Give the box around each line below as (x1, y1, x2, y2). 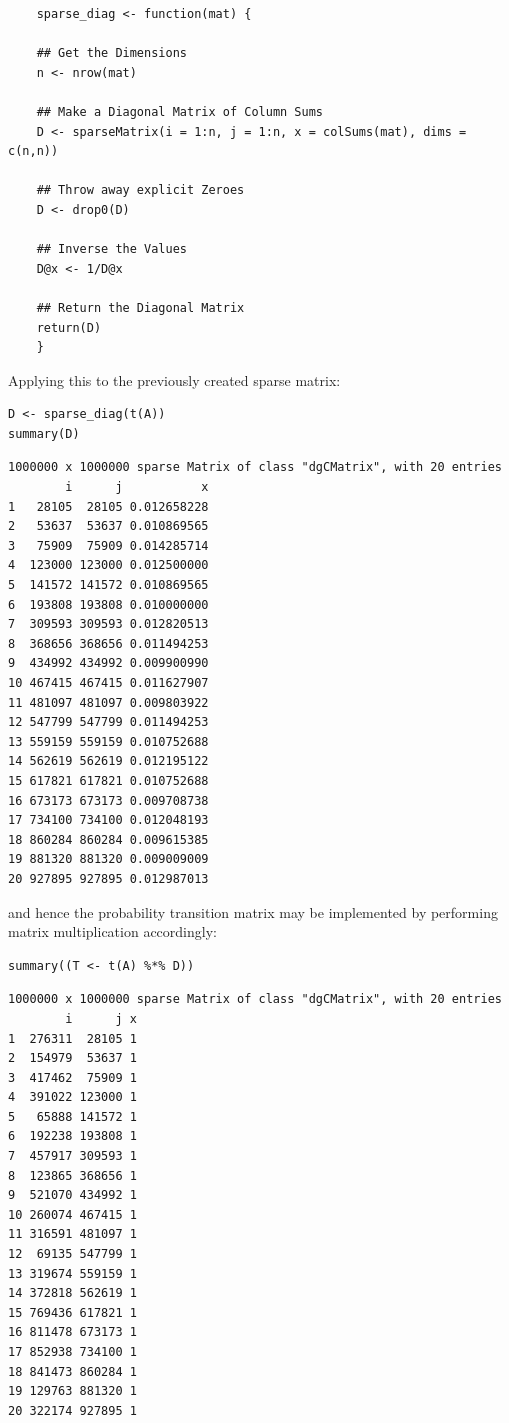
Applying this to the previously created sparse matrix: (8, 369, 341, 390)
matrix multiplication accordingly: (8, 921, 217, 942)
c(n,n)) (8, 144, 59, 159)
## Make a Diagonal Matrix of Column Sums (36, 104, 323, 119)
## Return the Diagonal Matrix (36, 300, 245, 315)
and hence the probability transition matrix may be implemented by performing (8, 901, 498, 922)
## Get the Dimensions (36, 46, 187, 61)
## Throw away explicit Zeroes (36, 183, 245, 198)
